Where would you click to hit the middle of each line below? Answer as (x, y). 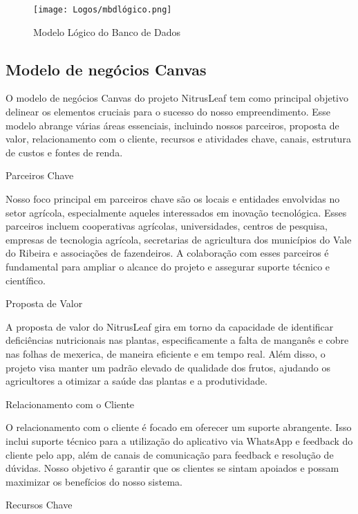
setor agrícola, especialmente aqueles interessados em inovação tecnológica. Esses (176, 212)
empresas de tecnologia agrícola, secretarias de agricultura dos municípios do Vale (179, 239)
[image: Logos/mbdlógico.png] (103, 10)
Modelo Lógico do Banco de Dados (107, 31)
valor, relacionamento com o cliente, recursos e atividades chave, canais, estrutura (178, 139)
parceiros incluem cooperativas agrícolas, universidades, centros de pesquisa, (167, 226)
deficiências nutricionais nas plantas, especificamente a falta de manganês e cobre (177, 340)
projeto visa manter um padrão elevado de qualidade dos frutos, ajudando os (168, 367)
